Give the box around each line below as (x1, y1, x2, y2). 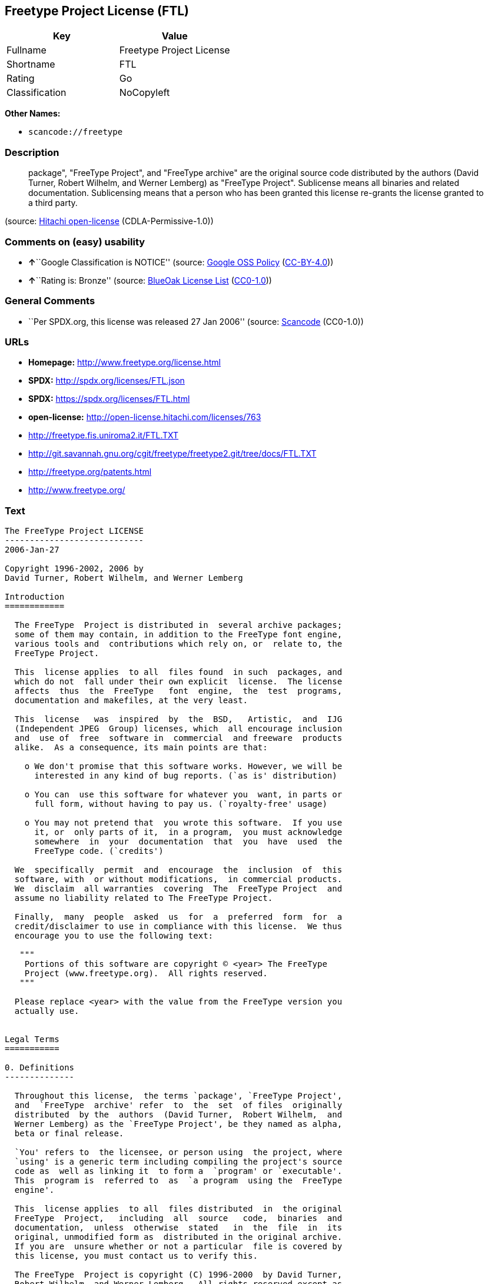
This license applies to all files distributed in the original (14, 1204, 343, 1214)
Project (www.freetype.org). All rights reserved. (24, 969, 268, 979)
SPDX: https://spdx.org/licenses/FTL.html (28, 394, 190, 404)
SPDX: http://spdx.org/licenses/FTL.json (28, 375, 185, 386)
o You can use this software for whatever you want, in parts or (24, 790, 343, 800)
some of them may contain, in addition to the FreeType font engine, (14, 630, 343, 640)
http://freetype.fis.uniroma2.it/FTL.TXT (28, 430, 179, 441)
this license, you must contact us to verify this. (14, 1251, 258, 1261)
